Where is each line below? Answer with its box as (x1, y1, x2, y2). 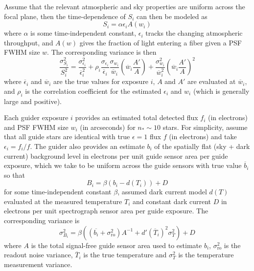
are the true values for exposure (53, 76, 149, 86)
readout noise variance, (4, 250, 73, 260)
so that (4, 169, 25, 180)
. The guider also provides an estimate (30, 141, 145, 151)
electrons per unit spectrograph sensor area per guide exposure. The (4, 206, 208, 216)
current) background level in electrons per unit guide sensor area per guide (4, 150, 228, 161)
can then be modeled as (136, 11, 208, 21)
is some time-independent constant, (30, 28, 137, 38)
